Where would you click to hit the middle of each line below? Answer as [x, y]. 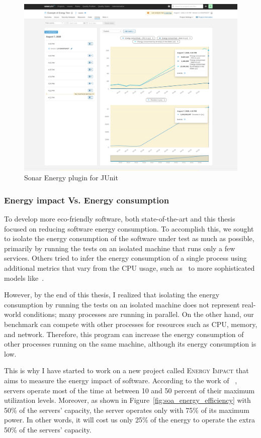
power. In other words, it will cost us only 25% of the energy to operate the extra [129, 420]
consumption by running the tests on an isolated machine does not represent [122, 304]
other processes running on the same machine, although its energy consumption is [130, 344]
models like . [24, 278]
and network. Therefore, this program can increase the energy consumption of [124, 334]
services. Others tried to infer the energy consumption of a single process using [125, 258]
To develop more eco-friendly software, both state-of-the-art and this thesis [120, 219]
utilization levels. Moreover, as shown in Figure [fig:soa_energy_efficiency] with [127, 400]
